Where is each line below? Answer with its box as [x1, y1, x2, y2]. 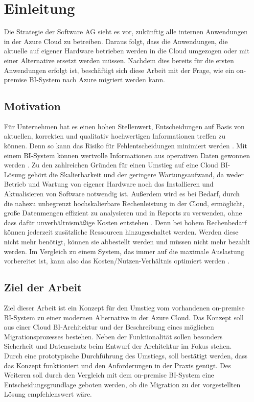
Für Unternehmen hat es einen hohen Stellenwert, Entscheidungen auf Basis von [4, 121, 245, 131]
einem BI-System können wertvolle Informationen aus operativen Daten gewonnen [4, 150, 250, 160]
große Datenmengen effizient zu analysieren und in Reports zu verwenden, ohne [4, 208, 242, 218]
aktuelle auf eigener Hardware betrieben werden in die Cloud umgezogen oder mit [4, 46, 250, 56]
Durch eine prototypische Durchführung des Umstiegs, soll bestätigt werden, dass [4, 350, 248, 360]
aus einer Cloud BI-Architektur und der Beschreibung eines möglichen [4, 322, 214, 332]
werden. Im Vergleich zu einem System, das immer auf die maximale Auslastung [4, 246, 245, 256]
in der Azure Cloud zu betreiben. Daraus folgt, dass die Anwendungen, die [4, 36, 228, 46]
